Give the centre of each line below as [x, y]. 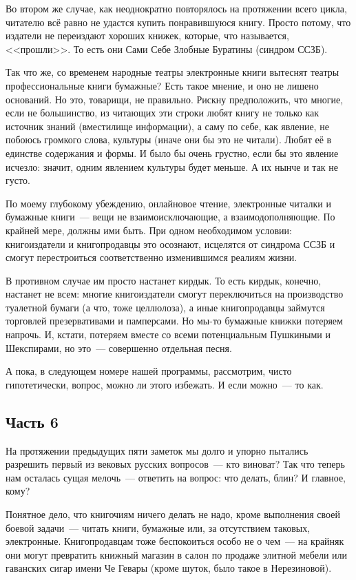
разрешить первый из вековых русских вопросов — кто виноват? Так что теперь [175, 464]
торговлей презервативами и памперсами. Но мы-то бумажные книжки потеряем [174, 321]
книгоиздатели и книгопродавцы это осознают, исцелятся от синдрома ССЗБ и [170, 244]
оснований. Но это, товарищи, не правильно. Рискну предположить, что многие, [175, 99]
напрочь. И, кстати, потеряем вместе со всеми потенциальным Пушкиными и [168, 334]
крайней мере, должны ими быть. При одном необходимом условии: [149, 230]
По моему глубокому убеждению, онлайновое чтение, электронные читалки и [168, 203]
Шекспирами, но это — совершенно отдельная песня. [119, 348]
